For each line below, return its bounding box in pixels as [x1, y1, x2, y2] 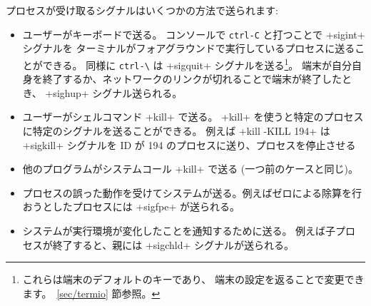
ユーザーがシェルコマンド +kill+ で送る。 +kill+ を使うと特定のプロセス [22, 109, 364, 124]
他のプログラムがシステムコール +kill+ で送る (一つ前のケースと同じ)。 [22, 161, 358, 176]
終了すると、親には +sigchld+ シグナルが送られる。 [52, 237, 295, 252]
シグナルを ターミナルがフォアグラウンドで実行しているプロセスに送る [22, 41, 355, 56]
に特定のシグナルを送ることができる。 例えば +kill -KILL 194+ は [22, 123, 330, 138]
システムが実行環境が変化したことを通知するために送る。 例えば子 [22, 223, 336, 238]
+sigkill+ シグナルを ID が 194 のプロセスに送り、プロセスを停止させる [22, 137, 356, 152]
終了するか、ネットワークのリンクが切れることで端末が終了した [42, 71, 342, 86]
